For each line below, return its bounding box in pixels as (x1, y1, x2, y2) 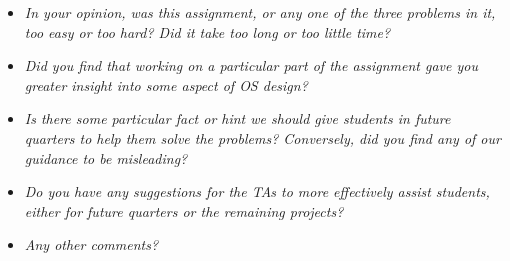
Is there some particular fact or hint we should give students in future (24, 108, 451, 129)
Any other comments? (24, 234, 159, 255)
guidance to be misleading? (24, 147, 188, 168)
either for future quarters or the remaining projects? (24, 200, 344, 221)
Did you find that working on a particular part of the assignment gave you (24, 55, 478, 76)
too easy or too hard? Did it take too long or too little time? (24, 21, 391, 42)
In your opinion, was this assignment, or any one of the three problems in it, (24, 2, 496, 22)
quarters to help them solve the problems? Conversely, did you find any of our (24, 127, 501, 148)
